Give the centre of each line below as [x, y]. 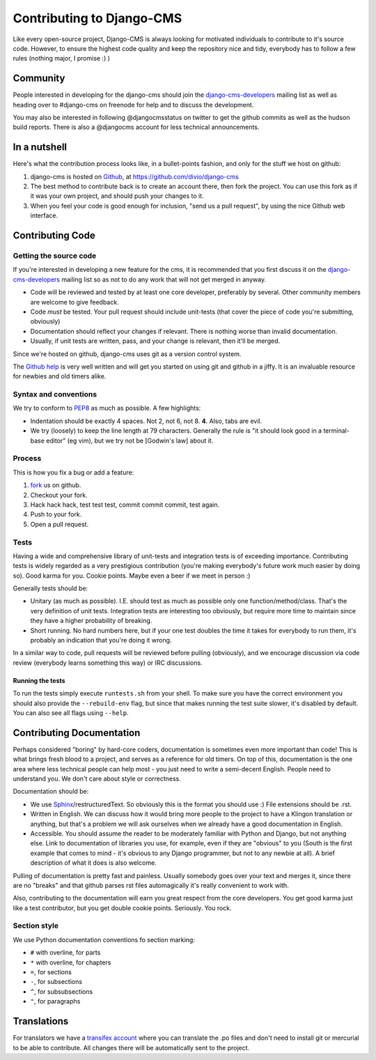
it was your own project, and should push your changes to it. [117, 196]
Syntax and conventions [55, 394]
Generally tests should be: [50, 588]
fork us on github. [56, 485]
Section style [36, 925]
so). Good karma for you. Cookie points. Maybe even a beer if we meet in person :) [132, 576]
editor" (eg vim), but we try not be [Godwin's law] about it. [130, 440]
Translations [41, 1021]
